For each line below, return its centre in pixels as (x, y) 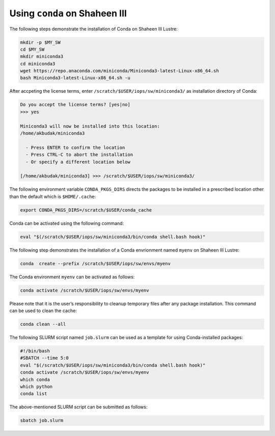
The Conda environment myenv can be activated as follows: (72, 277)
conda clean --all (43, 324)
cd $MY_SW (32, 49)
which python (36, 387)
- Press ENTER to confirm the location (75, 147)
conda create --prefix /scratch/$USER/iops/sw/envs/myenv (95, 263)
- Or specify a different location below (78, 162)
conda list (34, 394)
